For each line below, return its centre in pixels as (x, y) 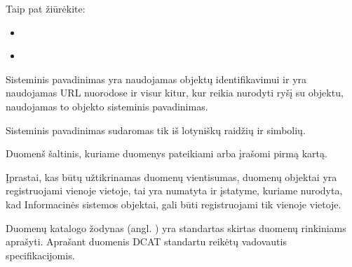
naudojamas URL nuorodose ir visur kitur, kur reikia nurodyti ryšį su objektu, (175, 93)
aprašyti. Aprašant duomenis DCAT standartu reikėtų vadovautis (146, 241)
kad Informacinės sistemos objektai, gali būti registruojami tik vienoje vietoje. (174, 204)
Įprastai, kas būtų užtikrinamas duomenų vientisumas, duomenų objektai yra (171, 176)
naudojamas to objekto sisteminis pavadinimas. (107, 106)
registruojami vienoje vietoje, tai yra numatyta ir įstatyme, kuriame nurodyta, (174, 190)
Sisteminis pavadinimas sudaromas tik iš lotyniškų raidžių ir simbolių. (156, 130)
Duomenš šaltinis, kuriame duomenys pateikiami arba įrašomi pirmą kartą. (167, 153)
